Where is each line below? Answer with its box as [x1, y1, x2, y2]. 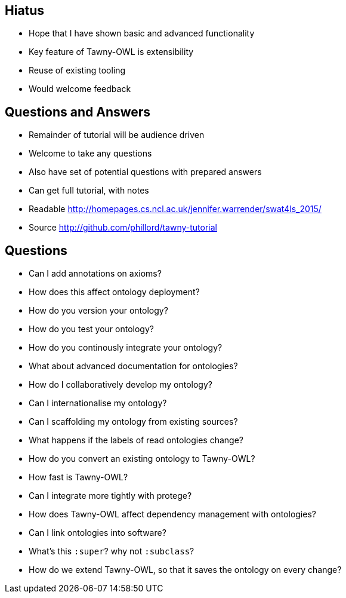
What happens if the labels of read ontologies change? [29, 435, 243, 446]
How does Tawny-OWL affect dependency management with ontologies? [29, 509, 316, 520]
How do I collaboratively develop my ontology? [29, 379, 212, 390]
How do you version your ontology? [29, 305, 168, 316]
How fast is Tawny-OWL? [29, 472, 128, 483]
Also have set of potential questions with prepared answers [29, 167, 262, 177]
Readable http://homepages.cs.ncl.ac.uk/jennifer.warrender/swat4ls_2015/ [29, 204, 322, 214]
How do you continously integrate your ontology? [29, 342, 223, 353]
